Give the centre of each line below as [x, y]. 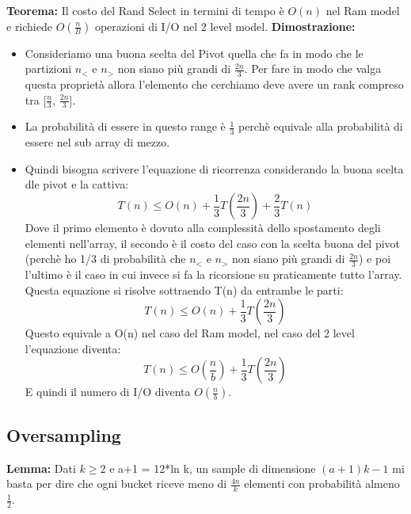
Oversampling [64, 434]
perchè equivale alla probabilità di [320, 126]
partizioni [48, 69]
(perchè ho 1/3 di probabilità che [105, 259]
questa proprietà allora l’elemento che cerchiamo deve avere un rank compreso [214, 84]
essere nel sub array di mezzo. [97, 142]
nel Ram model [363, 10]
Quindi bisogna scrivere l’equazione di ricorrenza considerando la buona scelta [214, 168]
